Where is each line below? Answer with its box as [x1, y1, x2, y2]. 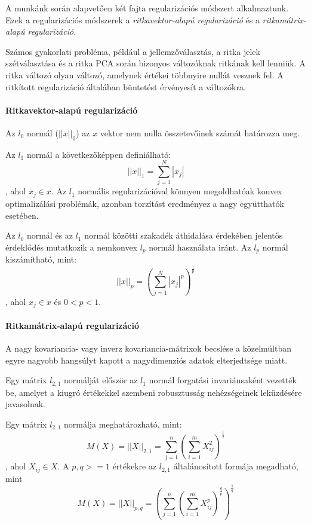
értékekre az [112, 460, 157, 472]
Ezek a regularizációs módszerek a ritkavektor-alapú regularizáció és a [5, 13, 260, 26]
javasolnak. [5, 398, 45, 410]
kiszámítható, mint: [5, 253, 77, 265]
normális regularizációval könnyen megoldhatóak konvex [78, 185, 282, 197]
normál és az [26, 229, 73, 242]
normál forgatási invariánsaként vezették [149, 374, 297, 386]
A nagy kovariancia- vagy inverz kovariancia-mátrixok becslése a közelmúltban [5, 342, 291, 355]
